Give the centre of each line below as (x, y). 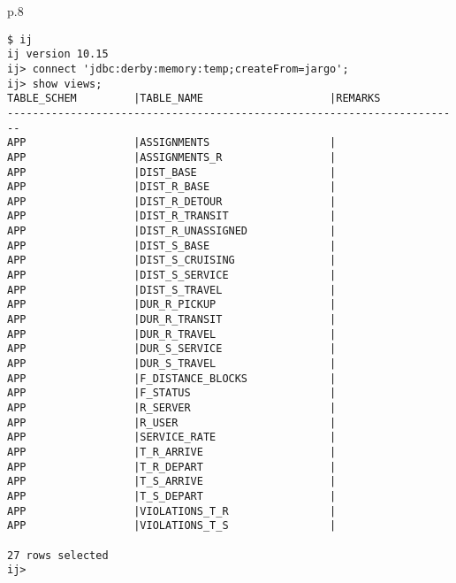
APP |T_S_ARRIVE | (172, 482)
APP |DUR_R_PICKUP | (172, 305)
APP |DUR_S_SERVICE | (172, 349)
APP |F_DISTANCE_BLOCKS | (172, 378)
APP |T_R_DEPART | (172, 467)
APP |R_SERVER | (172, 408)
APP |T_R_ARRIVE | (172, 452)
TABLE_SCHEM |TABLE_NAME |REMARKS (194, 99)
